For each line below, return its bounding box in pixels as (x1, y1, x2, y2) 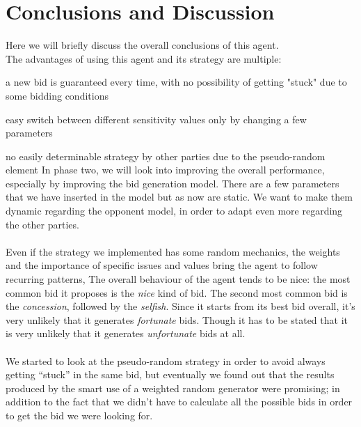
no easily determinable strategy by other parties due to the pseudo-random (6, 148, 326, 163)
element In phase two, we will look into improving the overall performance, (6, 162, 325, 177)
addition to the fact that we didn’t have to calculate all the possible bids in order (6, 394, 353, 409)
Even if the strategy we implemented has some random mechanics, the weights (6, 244, 340, 258)
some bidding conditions (6, 88, 109, 102)
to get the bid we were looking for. (6, 407, 153, 422)
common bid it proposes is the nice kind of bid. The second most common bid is (6, 285, 348, 300)
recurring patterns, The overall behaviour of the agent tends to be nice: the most (6, 272, 351, 286)
